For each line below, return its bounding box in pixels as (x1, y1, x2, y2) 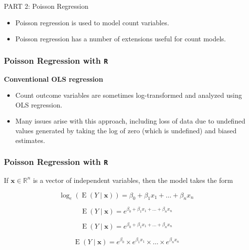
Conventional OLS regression (4, 73, 103, 84)
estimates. (15, 135, 45, 145)
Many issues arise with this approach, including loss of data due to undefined (15, 116, 246, 126)
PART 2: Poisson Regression (4, 1, 89, 11)
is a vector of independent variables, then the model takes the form (33, 175, 233, 185)
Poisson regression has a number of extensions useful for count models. (15, 34, 226, 44)
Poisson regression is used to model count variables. (15, 17, 169, 27)
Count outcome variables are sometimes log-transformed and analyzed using (15, 90, 242, 100)
